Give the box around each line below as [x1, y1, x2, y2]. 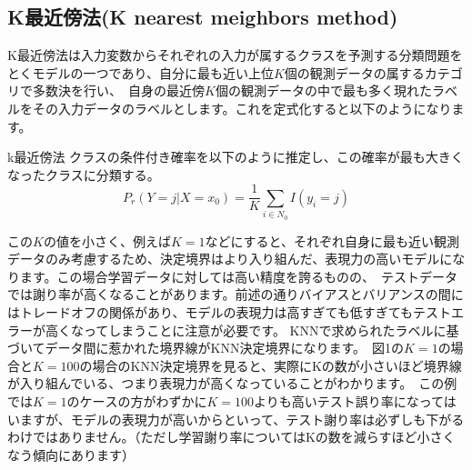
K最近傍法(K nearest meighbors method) [7, 3, 398, 31]
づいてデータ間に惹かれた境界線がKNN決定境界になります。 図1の [7, 338, 405, 357]
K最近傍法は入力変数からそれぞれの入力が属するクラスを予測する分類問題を [7, 45, 463, 65]
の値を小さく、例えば [43, 231, 171, 250]
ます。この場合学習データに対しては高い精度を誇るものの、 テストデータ [19, 266, 457, 285]
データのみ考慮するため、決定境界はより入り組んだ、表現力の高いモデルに [7, 249, 453, 268]
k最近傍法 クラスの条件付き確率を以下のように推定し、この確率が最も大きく [7, 147, 464, 166]
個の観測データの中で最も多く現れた [215, 81, 432, 100]
